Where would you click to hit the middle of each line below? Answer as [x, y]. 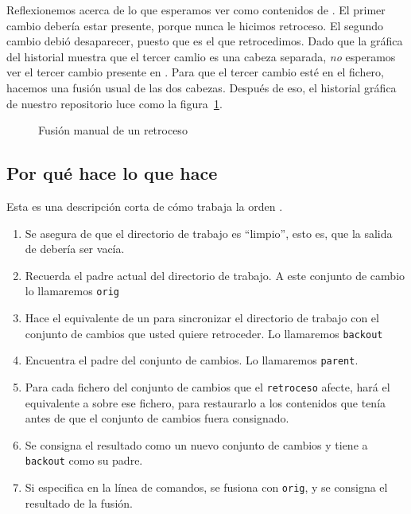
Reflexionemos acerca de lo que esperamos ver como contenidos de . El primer [196, 10]
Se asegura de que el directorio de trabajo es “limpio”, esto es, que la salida [209, 233]
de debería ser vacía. [75, 249]
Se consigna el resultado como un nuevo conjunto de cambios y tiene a [196, 444]
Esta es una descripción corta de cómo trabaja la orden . [145, 206]
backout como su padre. [84, 460]
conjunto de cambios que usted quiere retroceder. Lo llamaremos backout [204, 333]
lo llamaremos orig [72, 291]
